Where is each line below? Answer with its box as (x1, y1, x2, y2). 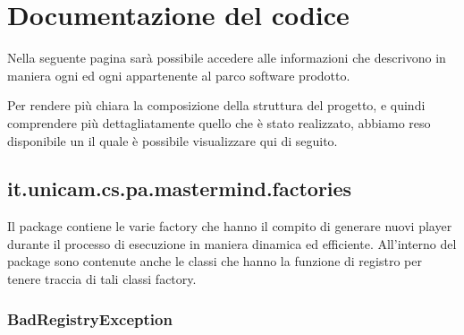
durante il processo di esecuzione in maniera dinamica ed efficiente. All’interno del (7, 234, 457, 253)
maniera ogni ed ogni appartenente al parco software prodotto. (7, 65, 350, 84)
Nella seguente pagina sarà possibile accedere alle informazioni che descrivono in (7, 48, 446, 67)
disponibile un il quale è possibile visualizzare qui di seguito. (7, 131, 338, 150)
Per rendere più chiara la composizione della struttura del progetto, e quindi (7, 96, 426, 115)
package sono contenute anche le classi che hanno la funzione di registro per (7, 252, 422, 271)
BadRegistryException (7, 307, 173, 330)
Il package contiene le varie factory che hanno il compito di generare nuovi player (7, 217, 452, 236)
